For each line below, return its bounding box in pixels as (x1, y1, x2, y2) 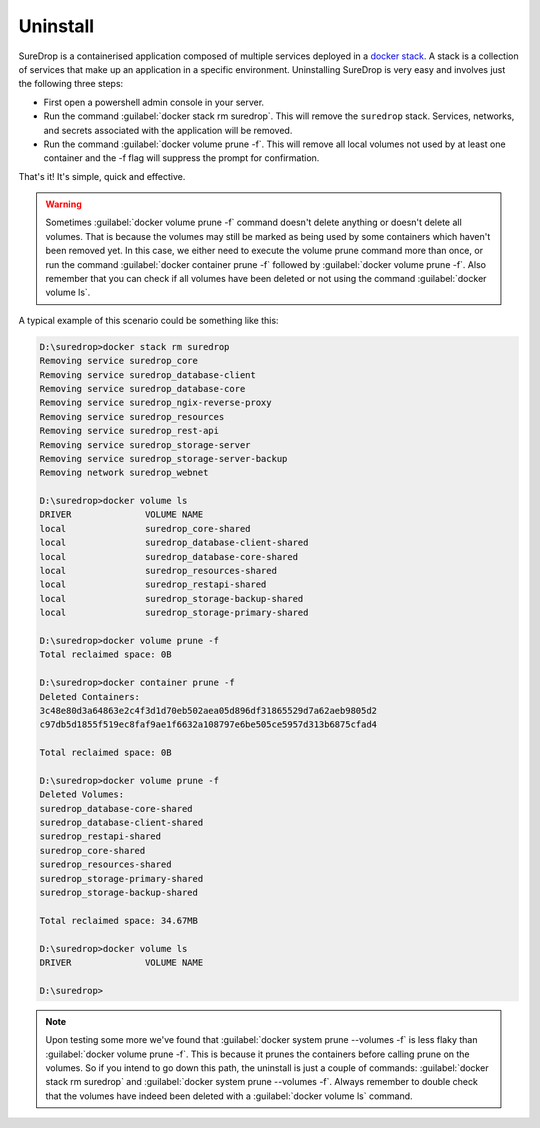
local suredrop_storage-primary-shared (39, 607, 309, 619)
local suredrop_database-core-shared (39, 551, 299, 562)
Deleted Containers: (39, 691, 140, 702)
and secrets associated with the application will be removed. (43, 124, 293, 136)
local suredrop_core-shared (39, 523, 251, 534)
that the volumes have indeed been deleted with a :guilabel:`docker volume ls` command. (45, 1090, 414, 1102)
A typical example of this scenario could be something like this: (18, 314, 279, 326)
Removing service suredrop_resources (39, 411, 225, 422)
